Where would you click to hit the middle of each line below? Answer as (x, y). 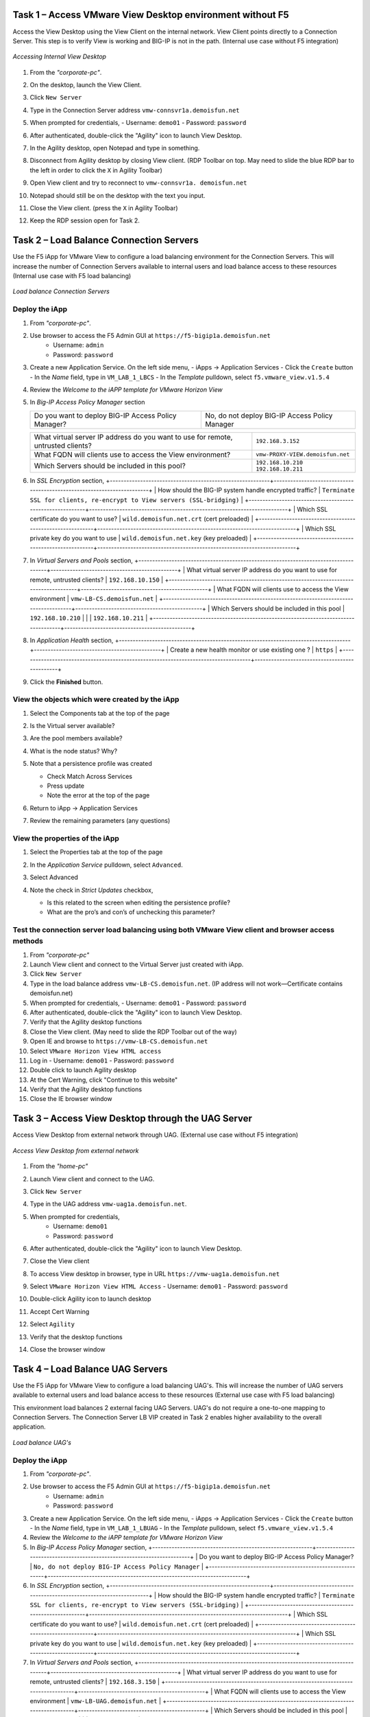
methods (28, 941)
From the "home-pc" (59, 1166)
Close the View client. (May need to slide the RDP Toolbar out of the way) (134, 1032)
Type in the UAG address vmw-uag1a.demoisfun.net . (108, 1204)
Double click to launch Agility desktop (83, 1070)
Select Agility (52, 1324)
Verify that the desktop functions (76, 1337)
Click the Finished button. (66, 682)
